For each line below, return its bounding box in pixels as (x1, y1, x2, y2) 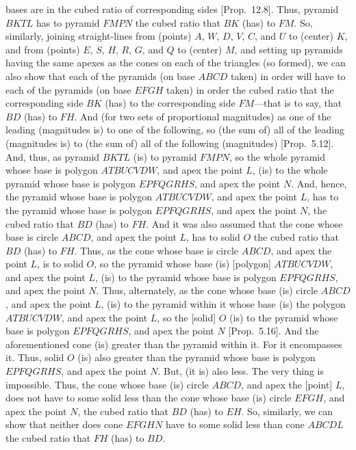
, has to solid (186, 230, 240, 244)
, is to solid (37, 256, 84, 271)
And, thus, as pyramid (5, 149, 100, 163)
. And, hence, (291, 176, 347, 190)
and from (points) (5, 42, 80, 56)
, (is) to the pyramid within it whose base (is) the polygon (101, 297, 346, 311)
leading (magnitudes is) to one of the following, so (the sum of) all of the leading (5, 122, 344, 137)
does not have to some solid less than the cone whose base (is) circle (5, 391, 292, 405)
